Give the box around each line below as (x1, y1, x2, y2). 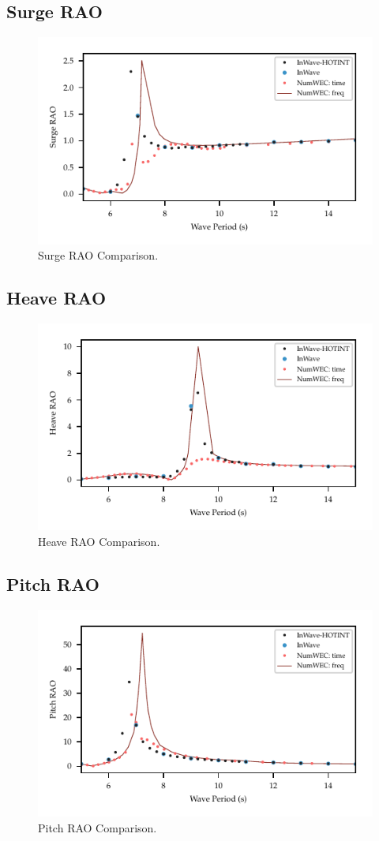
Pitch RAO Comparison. (38, 819, 157, 835)
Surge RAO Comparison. (38, 247, 159, 264)
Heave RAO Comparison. (38, 533, 160, 549)
